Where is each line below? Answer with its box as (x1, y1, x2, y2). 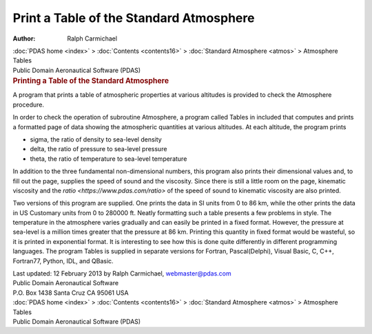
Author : (12, 34, 36, 43)
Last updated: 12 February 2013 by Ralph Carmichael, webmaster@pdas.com (12, 269, 232, 278)
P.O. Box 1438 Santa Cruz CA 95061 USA (12, 289, 129, 297)
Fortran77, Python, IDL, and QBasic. (12, 256, 114, 265)
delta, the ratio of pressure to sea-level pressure (30, 145, 167, 153)
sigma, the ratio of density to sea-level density (30, 135, 162, 144)
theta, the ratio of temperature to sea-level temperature (30, 155, 187, 163)
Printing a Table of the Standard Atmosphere (12, 76, 169, 86)
